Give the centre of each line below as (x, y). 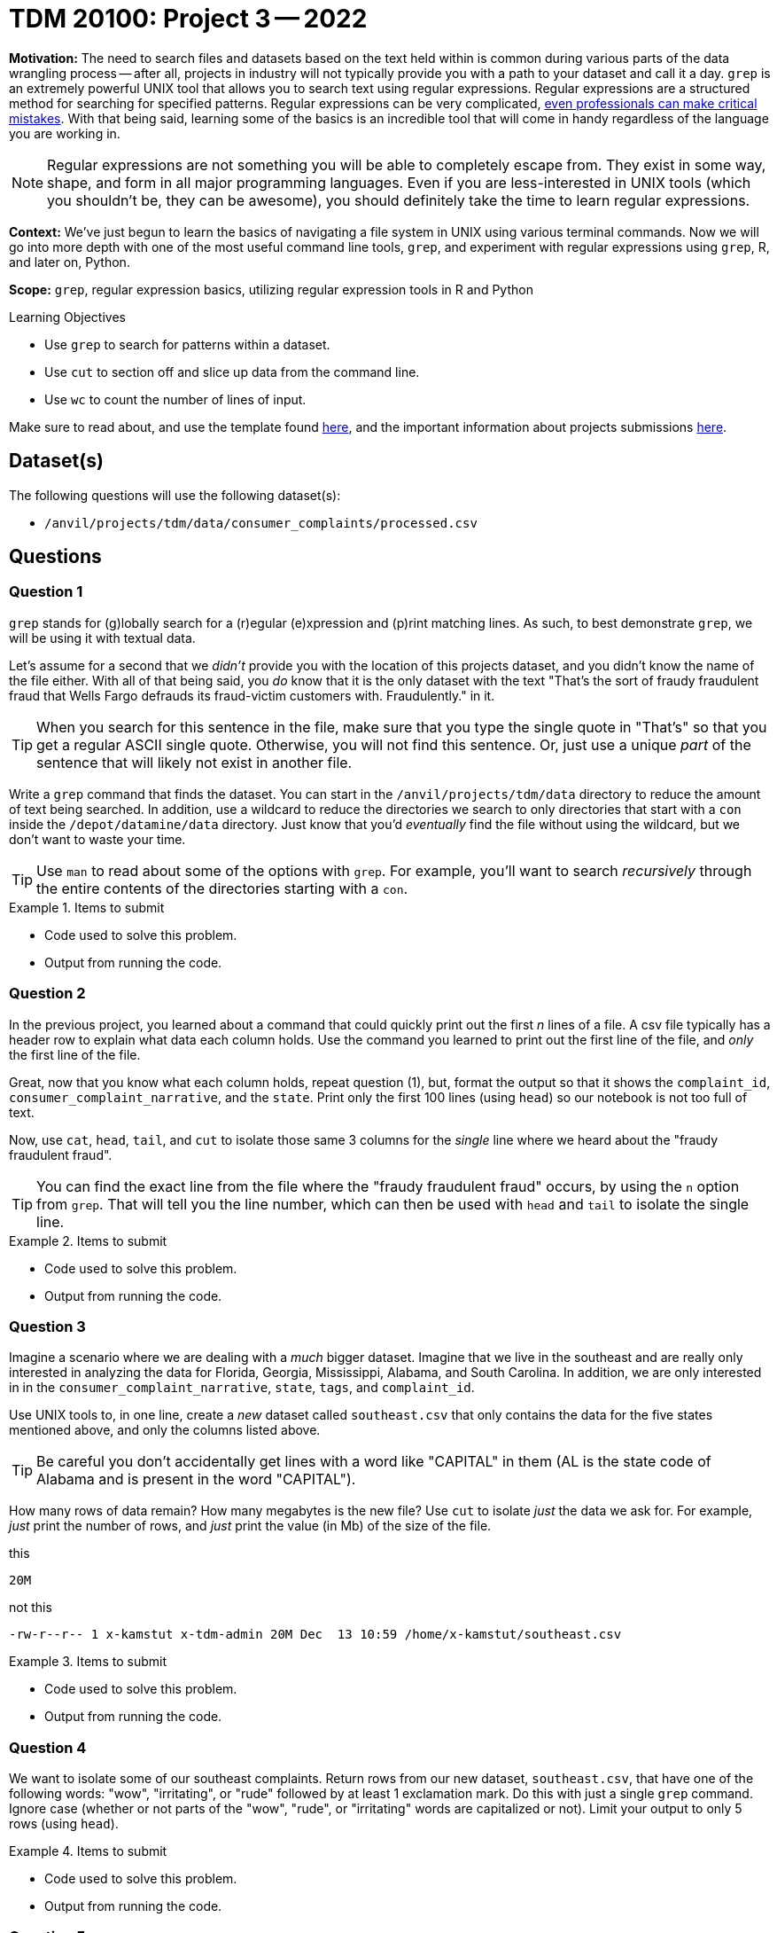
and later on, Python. (70, 262)
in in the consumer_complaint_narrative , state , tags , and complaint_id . (242, 1388)
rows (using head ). (64, 1824)
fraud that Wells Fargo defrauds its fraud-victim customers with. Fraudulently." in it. (252, 695)
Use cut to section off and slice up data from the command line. (232, 372)
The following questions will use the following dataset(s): (175, 495)
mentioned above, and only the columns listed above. (165, 1430)
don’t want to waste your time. (97, 839)
